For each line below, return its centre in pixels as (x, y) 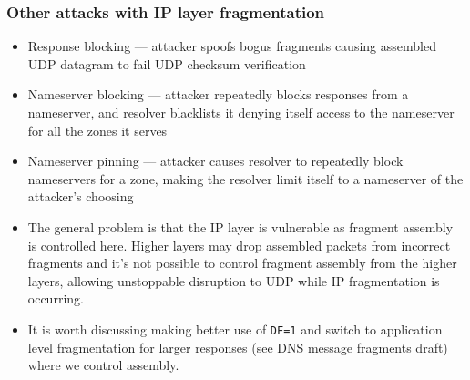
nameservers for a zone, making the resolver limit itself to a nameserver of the (245, 178)
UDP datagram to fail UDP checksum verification (167, 63)
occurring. (56, 298)
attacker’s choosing (81, 196)
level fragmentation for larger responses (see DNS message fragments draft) (238, 347)
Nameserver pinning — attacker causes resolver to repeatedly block (215, 161)
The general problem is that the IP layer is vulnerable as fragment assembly (240, 226)
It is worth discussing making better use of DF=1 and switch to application (235, 329)
